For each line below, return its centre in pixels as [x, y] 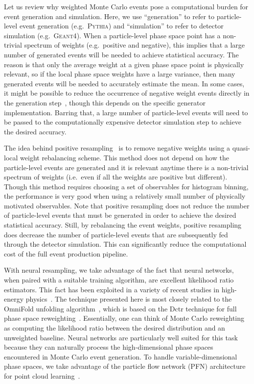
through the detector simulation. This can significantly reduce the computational [125, 244]
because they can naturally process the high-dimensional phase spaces [109, 347]
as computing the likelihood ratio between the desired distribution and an [115, 328]
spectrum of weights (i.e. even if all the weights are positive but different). [116, 177]
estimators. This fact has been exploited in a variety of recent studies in [112, 289]
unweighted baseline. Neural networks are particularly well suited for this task [121, 337]
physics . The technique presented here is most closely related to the [129, 299]
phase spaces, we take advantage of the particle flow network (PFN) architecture [125, 366]
